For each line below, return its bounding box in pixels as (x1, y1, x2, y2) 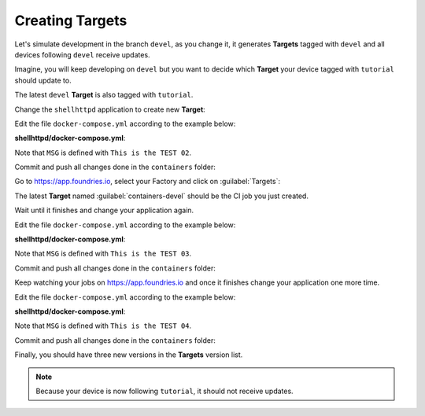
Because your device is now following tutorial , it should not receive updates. (35, 386, 294, 396)
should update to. (14, 75, 72, 85)
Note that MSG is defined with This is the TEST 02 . (14, 148, 192, 157)
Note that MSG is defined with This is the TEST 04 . (14, 321, 192, 330)
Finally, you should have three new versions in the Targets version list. (14, 350, 243, 359)
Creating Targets (14, 12, 128, 29)
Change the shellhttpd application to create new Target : (14, 105, 206, 114)
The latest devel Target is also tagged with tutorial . (14, 90, 194, 100)
